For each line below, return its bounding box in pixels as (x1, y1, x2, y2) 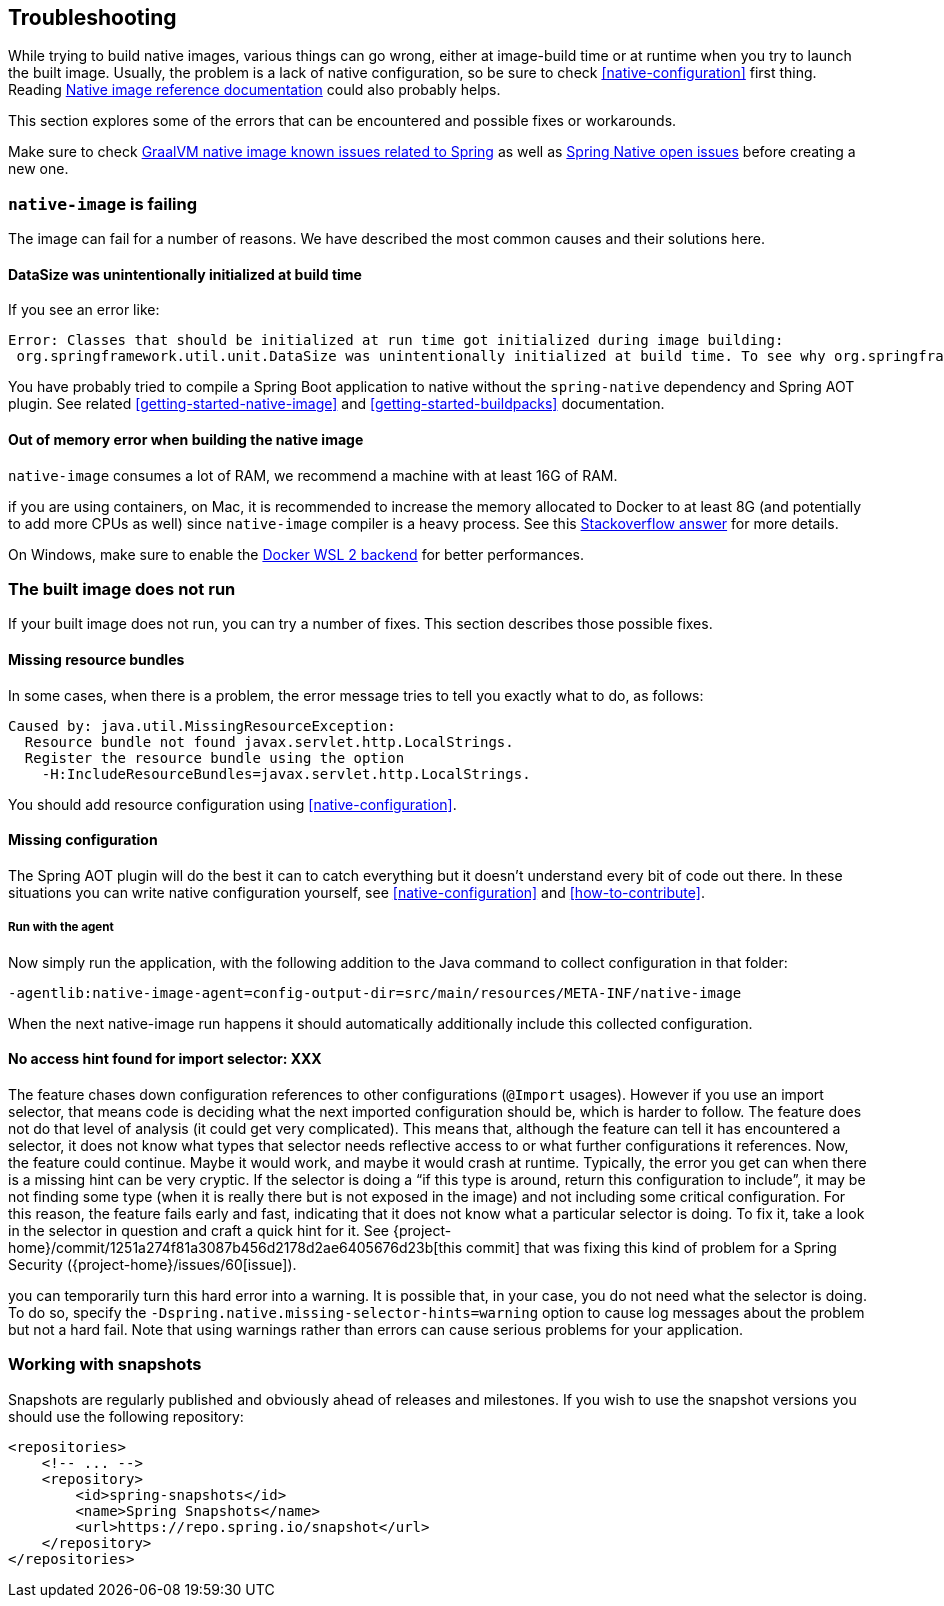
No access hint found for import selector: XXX (8, 1050, 322, 1068)
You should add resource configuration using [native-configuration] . (8, 795, 457, 813)
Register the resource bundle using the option (24, 749, 405, 766)
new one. (8, 160, 69, 178)
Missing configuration (8, 831, 158, 849)
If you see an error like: (8, 301, 160, 319)
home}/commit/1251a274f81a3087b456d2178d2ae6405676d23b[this (8, 1238, 463, 1256)
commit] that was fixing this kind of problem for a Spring (466, 1238, 837, 1256)
